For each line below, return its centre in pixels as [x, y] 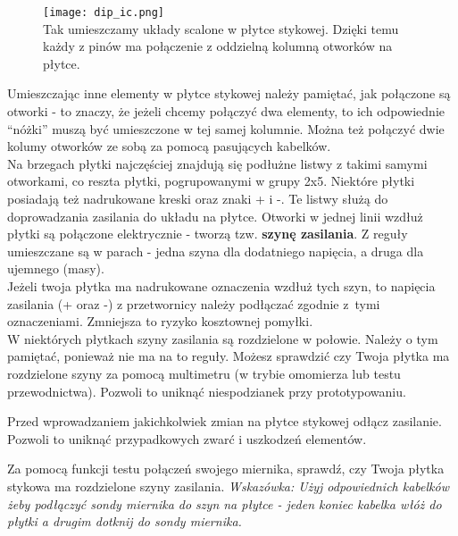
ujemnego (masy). [56, 268]
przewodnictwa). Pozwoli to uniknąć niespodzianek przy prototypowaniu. [207, 391]
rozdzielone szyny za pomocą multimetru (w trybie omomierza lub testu [204, 373]
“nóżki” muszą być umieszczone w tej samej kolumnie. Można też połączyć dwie [226, 128]
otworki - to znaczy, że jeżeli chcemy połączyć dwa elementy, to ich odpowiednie [226, 111]
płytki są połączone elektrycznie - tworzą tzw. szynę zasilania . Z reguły [208, 234]
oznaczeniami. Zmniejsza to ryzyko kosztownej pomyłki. [160, 321]
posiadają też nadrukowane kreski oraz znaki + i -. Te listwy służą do [198, 198]
